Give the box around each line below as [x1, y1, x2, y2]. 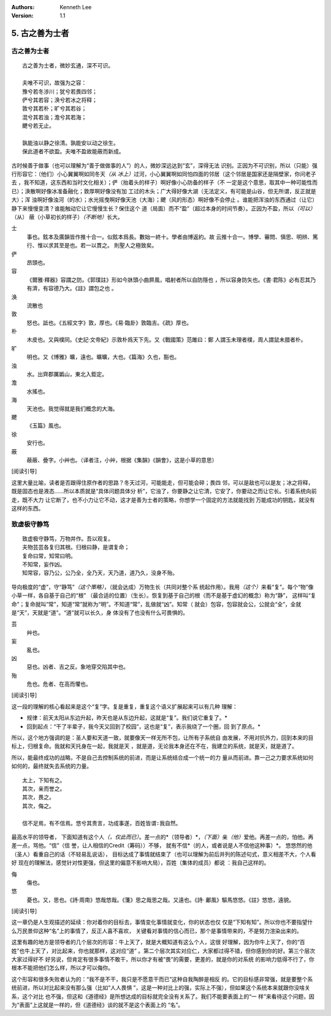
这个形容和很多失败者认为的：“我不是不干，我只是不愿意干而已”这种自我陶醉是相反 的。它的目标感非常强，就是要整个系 [11, 976, 313, 983]
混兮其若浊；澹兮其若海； [22, 114, 87, 121]
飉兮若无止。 [22, 123, 55, 129]
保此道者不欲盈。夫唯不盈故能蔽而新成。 [22, 148, 124, 155]
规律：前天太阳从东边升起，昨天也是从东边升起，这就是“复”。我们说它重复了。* [26, 714, 228, 722]
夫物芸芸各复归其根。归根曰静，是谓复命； [22, 544, 130, 551]
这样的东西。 [11, 504, 44, 512]
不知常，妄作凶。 [22, 561, 66, 568]
